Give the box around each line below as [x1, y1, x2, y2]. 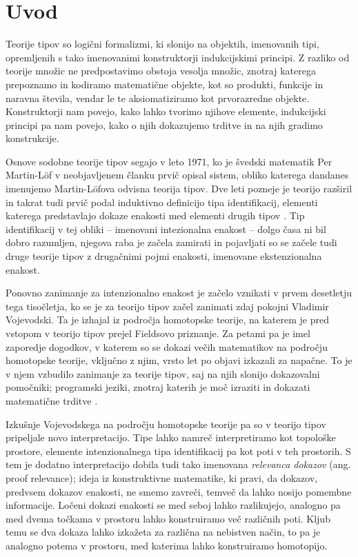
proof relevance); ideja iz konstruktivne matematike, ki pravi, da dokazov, [6, 470, 318, 485]
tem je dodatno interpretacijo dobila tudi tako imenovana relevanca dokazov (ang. [6, 457, 351, 472]
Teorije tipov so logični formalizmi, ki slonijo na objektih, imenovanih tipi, [6, 37, 319, 51]
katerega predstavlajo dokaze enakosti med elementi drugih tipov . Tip [6, 208, 305, 223]
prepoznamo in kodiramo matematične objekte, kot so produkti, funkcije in [6, 77, 324, 91]
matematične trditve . [6, 393, 98, 407]
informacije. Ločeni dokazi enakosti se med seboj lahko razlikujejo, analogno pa [6, 498, 341, 512]
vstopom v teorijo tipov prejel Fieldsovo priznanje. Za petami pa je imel [6, 326, 310, 340]
